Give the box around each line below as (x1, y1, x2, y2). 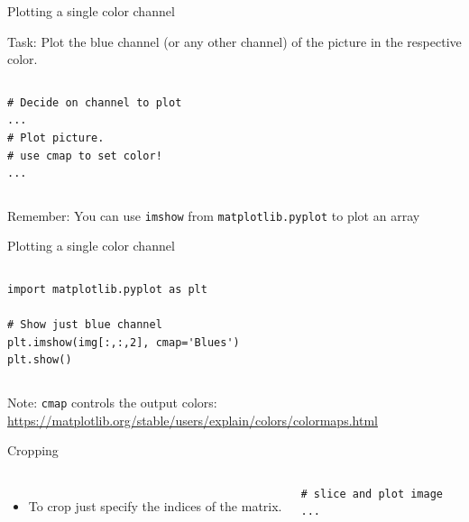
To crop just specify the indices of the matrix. (28, 496, 282, 515)
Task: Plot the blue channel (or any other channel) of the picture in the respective (7, 32, 462, 50)
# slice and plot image (300, 487, 443, 500)
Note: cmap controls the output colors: (7, 392, 217, 411)
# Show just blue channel (7, 318, 162, 332)
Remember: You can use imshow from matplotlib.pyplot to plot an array (7, 206, 420, 224)
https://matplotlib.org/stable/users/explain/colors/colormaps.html (7, 410, 378, 429)
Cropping (7, 441, 59, 460)
